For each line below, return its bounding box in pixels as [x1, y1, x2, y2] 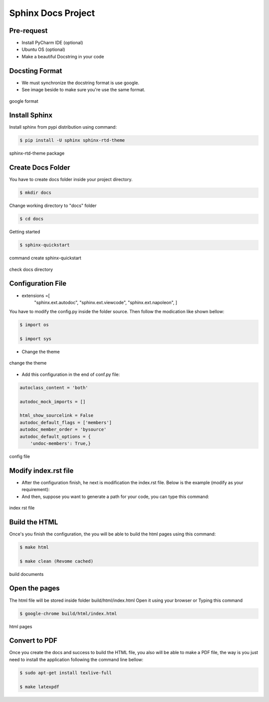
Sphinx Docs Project [9, 7, 95, 18]
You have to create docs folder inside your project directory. [9, 176, 133, 182]
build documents [9, 571, 44, 577]
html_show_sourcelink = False [19, 413, 94, 418]
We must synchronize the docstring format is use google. [21, 80, 139, 86]
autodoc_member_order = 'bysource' [19, 427, 107, 432]
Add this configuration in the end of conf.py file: [21, 371, 120, 377]
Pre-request [9, 26, 48, 35]
